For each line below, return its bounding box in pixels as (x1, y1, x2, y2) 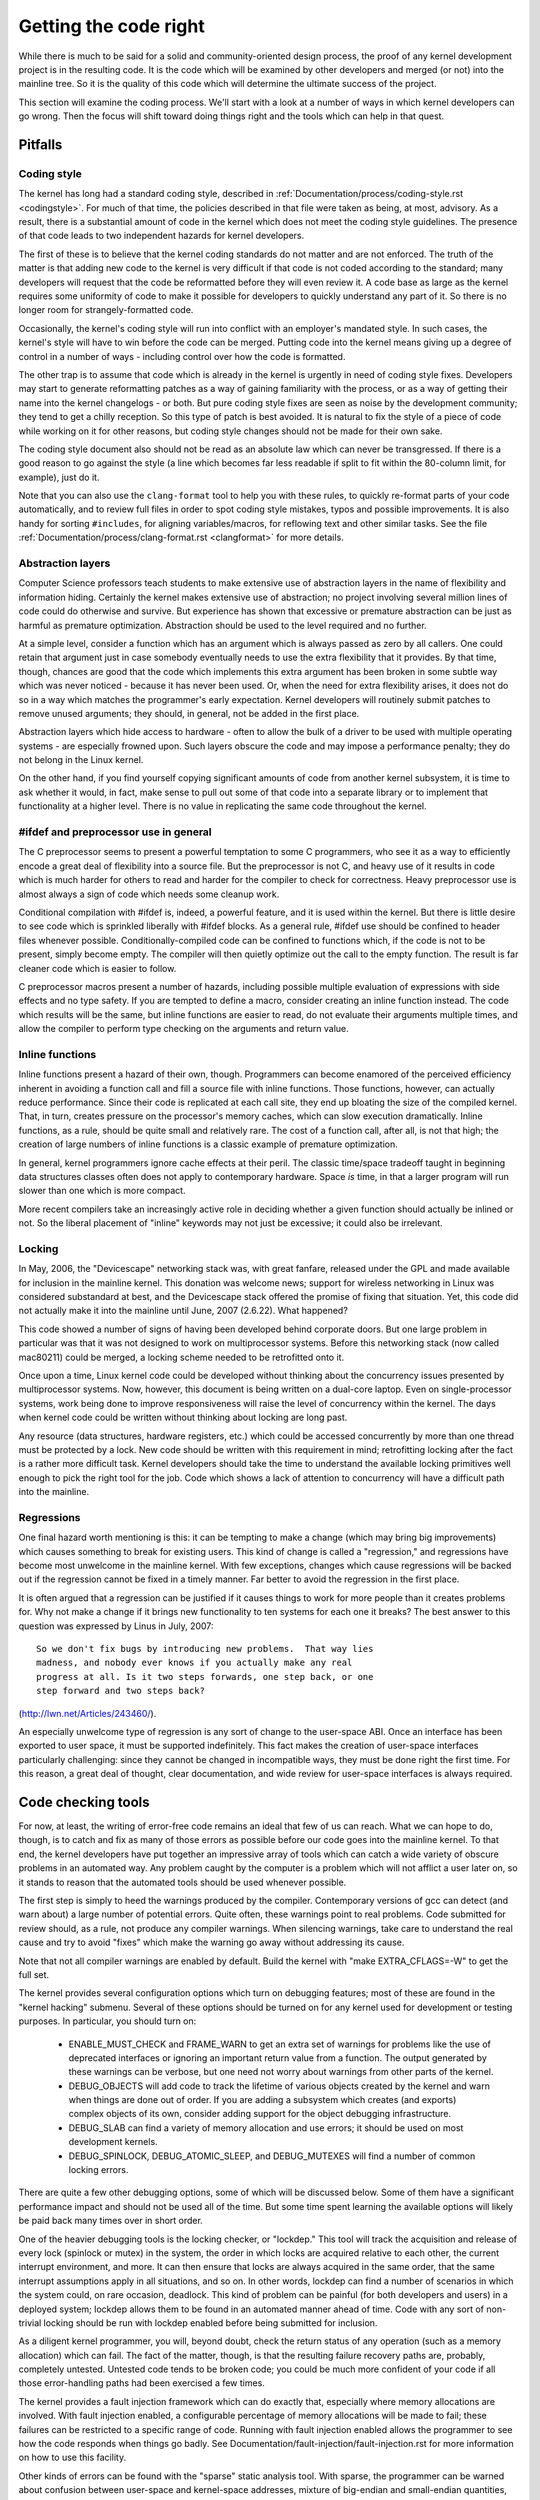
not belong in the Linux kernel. (18, 754, 144, 766)
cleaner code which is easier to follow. (18, 962, 177, 974)
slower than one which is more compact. (18, 1185, 186, 1197)
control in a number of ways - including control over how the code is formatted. (18, 350, 346, 362)
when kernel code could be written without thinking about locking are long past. (18, 1411, 348, 1424)
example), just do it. (18, 471, 100, 483)
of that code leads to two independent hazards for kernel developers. (18, 230, 305, 242)
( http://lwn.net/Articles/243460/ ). (18, 1707, 157, 1719)
